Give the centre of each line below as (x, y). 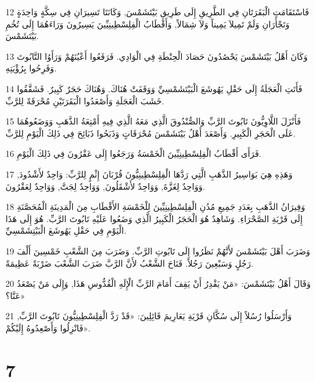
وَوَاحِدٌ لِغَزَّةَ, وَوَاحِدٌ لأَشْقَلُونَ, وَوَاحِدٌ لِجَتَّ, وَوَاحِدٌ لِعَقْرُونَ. (105, 186)
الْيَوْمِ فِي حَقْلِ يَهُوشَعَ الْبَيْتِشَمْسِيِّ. (66, 230)
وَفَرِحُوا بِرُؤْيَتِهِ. (31, 68)
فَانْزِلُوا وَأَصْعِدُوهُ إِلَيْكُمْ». (48, 327)
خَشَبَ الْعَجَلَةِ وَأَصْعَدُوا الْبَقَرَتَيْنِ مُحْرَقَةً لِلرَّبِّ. (85, 100)
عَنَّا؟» (16, 295)
